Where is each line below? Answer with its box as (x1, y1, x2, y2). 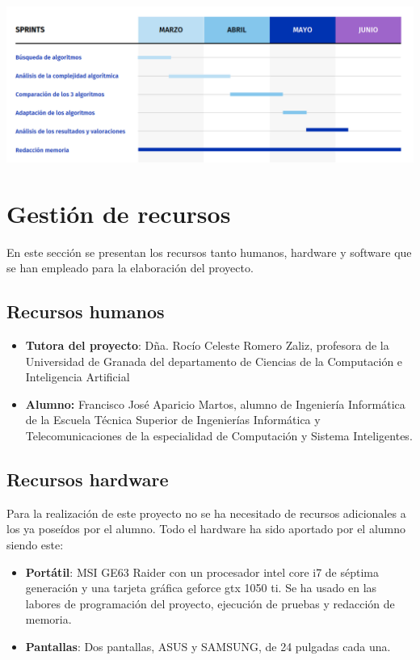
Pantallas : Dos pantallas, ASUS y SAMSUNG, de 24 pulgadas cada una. (25, 637, 391, 654)
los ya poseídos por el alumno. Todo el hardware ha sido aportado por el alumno (6, 520, 406, 537)
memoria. (25, 611, 72, 628)
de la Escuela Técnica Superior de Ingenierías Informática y (25, 411, 321, 428)
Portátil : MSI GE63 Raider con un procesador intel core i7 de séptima (25, 563, 380, 580)
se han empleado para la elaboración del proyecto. (6, 259, 254, 276)
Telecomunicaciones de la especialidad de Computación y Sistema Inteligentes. (25, 427, 413, 444)
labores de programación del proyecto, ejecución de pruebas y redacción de (25, 595, 395, 612)
